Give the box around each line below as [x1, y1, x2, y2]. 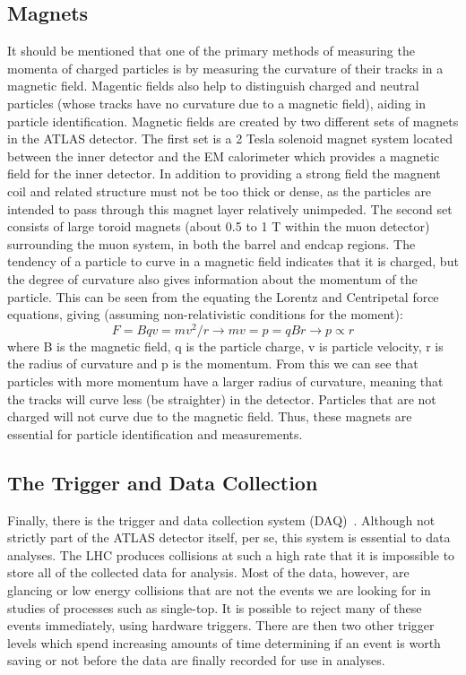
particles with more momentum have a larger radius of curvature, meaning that [7, 371, 444, 390]
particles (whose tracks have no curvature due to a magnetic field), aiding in [7, 93, 427, 112]
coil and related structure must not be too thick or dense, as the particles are [7, 181, 432, 200]
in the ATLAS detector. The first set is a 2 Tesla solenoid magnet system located [7, 129, 453, 148]
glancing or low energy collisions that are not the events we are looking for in [7, 580, 431, 599]
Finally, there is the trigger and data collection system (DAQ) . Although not [7, 510, 436, 529]
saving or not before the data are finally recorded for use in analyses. [7, 651, 385, 670]
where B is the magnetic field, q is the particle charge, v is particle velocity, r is [7, 336, 444, 355]
